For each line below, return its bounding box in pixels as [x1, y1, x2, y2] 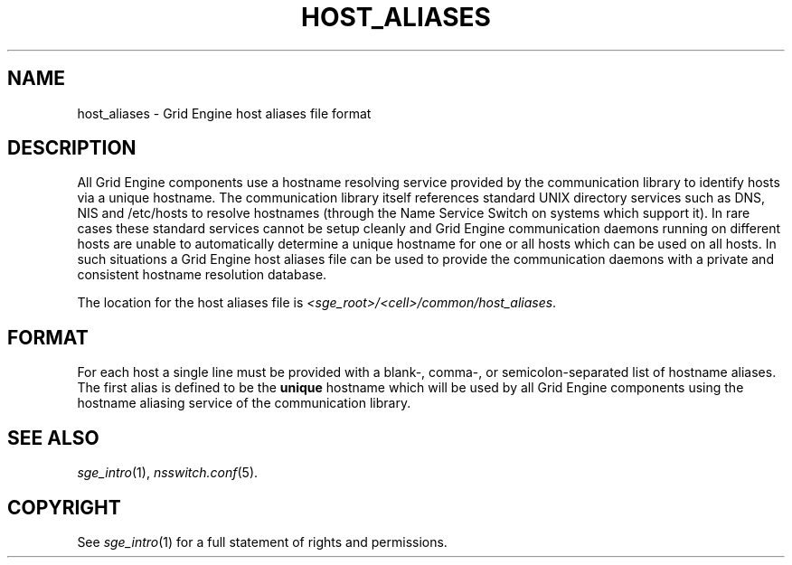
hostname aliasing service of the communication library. [77, 395, 411, 411]
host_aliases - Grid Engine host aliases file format [77, 105, 372, 121]
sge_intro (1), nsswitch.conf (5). [77, 465, 259, 481]
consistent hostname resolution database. [77, 267, 327, 283]
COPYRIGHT [7, 495, 121, 519]
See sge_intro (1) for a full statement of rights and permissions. [77, 533, 448, 550]
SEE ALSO [7, 426, 99, 449]
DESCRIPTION [7, 137, 137, 160]
